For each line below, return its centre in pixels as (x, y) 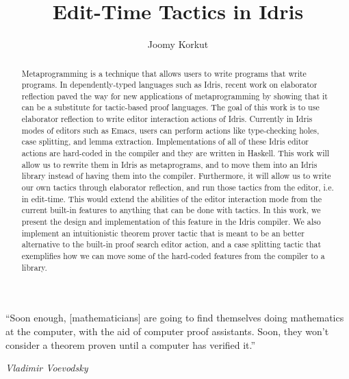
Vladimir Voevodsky (47, 368)
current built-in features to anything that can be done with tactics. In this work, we (171, 210)
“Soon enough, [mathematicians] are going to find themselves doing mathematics (175, 318)
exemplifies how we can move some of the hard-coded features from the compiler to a (173, 256)
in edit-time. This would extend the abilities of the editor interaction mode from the (172, 198)
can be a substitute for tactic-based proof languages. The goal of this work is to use (170, 107)
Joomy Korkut (178, 44)
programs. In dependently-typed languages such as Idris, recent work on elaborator (169, 85)
